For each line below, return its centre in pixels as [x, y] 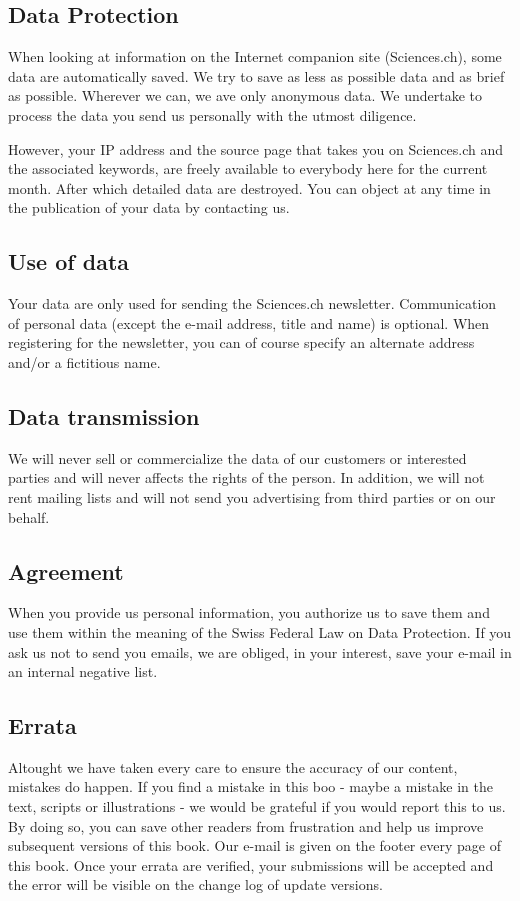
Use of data [69, 261]
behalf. [29, 516]
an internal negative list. [83, 671]
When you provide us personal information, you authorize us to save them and [249, 612]
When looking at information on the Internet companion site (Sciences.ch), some [255, 56]
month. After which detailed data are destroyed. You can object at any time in [249, 187]
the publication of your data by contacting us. [149, 207]
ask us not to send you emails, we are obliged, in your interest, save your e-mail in [260, 651]
